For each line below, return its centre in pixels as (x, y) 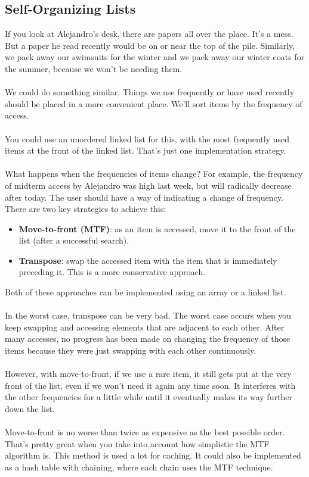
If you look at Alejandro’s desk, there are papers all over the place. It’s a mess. (149, 34)
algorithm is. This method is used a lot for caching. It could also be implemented (153, 455)
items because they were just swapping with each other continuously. (131, 350)
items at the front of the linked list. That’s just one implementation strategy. (146, 150)
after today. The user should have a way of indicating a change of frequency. (144, 197)
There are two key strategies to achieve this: (86, 209)
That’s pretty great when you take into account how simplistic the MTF (137, 443)
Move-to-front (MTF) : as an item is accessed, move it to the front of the (157, 228)
